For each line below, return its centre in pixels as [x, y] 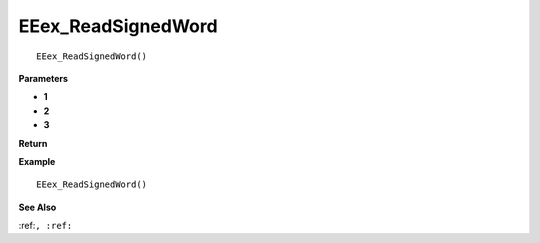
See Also [37, 207]
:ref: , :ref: [45, 226]
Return [33, 143]
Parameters [43, 78]
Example [37, 161]
